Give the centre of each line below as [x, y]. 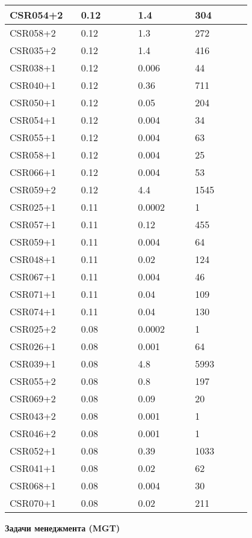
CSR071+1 [33, 294]
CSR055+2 [33, 381]
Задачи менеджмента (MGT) [63, 528]
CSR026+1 [33, 346]
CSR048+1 [33, 259]
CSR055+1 [33, 137]
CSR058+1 [33, 155]
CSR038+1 [33, 68]
